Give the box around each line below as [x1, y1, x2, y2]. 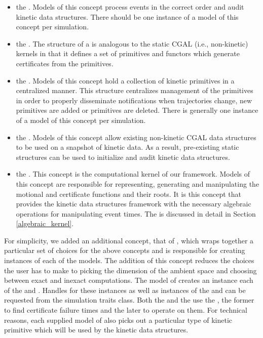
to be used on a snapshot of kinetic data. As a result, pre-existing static [16, 142, 239, 152]
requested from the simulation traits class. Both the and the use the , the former [4, 294, 254, 305]
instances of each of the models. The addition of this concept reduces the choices [4, 255, 254, 266]
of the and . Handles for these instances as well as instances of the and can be [4, 284, 246, 295]
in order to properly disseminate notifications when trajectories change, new [16, 95, 252, 105]
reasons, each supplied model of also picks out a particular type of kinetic [4, 314, 233, 325]
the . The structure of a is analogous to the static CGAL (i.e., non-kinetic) [16, 38, 248, 49]
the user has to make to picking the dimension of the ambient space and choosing [4, 265, 257, 275]
